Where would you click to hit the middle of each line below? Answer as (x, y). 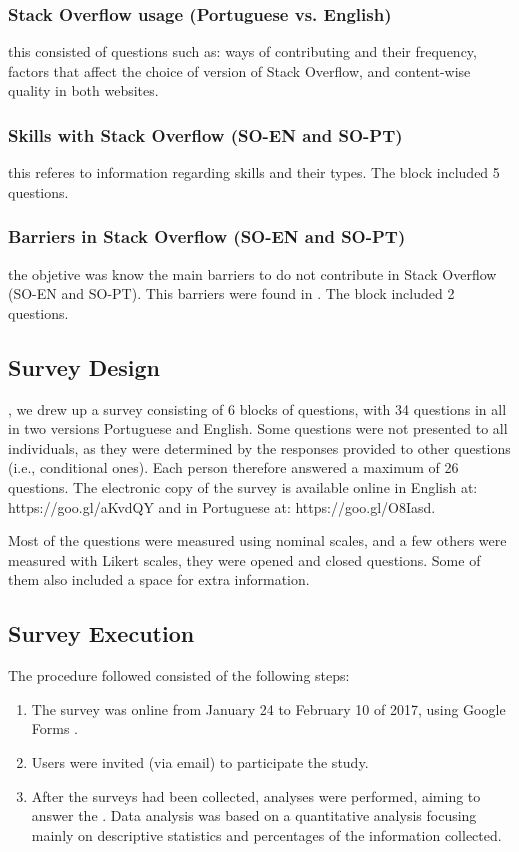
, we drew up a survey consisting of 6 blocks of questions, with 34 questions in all (257, 408)
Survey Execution (101, 633)
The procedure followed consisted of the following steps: (179, 675)
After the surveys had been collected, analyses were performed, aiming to (256, 795)
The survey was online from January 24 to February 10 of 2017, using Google (268, 708)
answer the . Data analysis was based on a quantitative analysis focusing (254, 815)
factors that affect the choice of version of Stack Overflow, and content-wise (239, 70)
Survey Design (84, 366)
